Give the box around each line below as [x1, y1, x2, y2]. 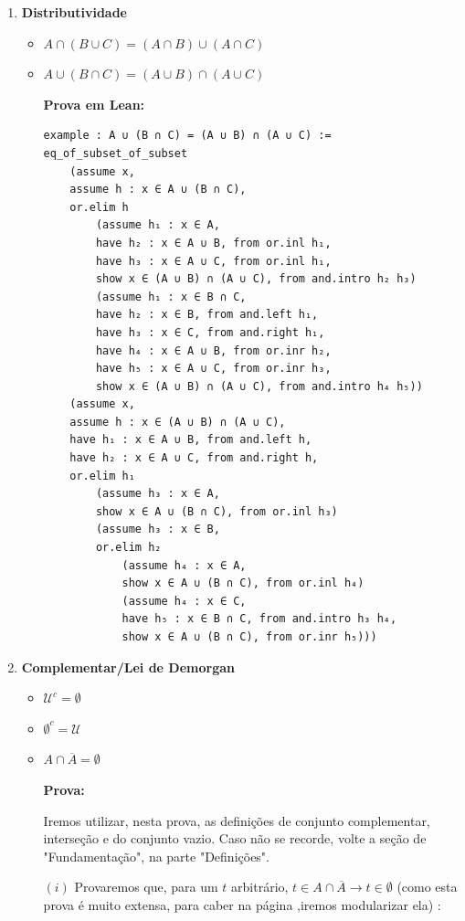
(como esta [396, 877, 458, 896]
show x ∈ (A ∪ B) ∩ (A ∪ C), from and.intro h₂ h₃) [95, 272, 417, 286]
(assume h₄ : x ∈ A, [122, 558, 247, 572]
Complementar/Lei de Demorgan [21, 657, 235, 676]
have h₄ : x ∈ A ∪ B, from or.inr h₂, [95, 344, 332, 357]
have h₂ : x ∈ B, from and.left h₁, [95, 308, 319, 322]
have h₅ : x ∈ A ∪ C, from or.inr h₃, [95, 362, 332, 376]
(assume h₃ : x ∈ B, [95, 523, 220, 536]
